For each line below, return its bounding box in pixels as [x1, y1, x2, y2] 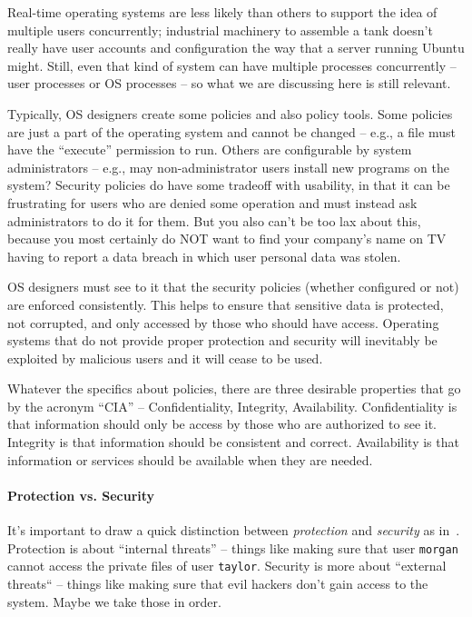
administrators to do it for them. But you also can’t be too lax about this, [7, 211, 421, 230]
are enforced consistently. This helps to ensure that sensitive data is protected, [7, 294, 444, 313]
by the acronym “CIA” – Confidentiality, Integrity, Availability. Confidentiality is [7, 396, 457, 415]
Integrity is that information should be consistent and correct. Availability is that [7, 433, 459, 452]
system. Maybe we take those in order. [7, 592, 221, 611]
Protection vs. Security [7, 485, 155, 504]
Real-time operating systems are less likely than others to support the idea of [7, 3, 438, 21]
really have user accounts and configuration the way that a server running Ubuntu [7, 38, 465, 57]
